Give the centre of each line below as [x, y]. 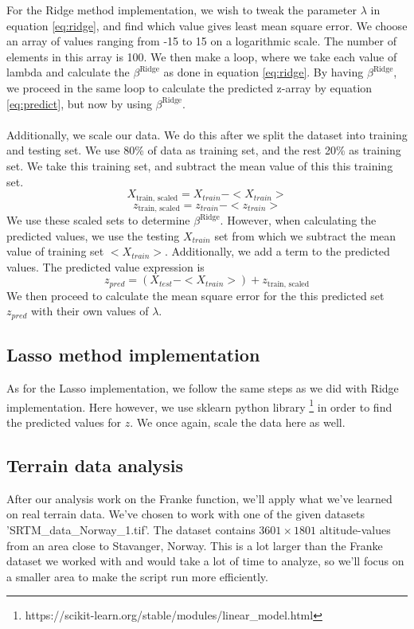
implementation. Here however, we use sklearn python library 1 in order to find [199, 405]
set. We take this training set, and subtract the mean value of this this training [200, 165]
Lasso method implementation [133, 355]
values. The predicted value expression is [105, 266]
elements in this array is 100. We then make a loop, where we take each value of [202, 56]
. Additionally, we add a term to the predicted [277, 251]
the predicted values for [64, 422]
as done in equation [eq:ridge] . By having [264, 72]
